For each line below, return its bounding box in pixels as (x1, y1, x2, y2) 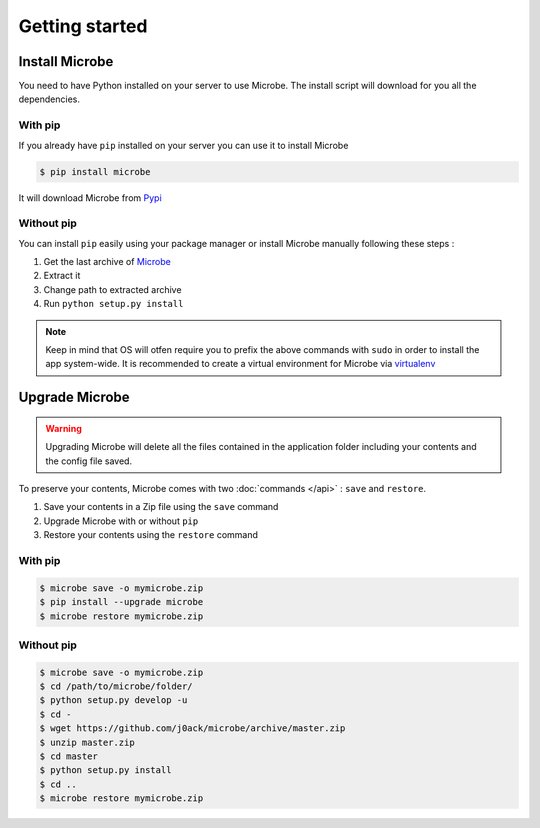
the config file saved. (45, 455, 133, 467)
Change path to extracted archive (43, 283, 182, 295)
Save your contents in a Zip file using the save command (43, 501, 279, 513)
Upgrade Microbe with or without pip (43, 515, 199, 527)
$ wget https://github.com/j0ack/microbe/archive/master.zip (39, 723, 346, 734)
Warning (45, 422, 82, 434)
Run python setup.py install (43, 298, 184, 310)
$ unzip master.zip (39, 736, 135, 748)
